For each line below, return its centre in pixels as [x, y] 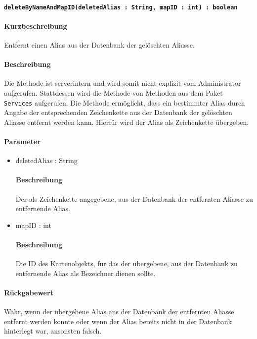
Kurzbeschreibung [36, 26]
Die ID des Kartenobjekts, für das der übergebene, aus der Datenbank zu [127, 263]
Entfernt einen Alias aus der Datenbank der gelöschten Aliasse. [99, 45]
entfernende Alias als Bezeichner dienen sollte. [86, 273]
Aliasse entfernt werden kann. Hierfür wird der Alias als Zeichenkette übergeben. [127, 122]
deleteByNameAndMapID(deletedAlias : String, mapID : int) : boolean [121, 7]
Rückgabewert [29, 293]
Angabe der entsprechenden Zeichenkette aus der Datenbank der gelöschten [118, 112]
